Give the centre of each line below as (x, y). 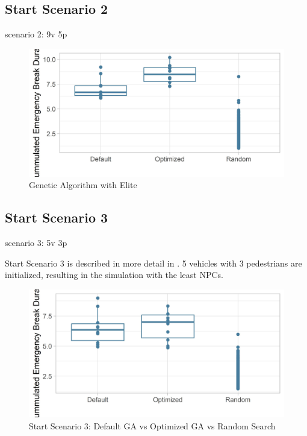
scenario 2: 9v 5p (36, 34)
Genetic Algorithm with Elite (83, 185)
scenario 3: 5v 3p (36, 243)
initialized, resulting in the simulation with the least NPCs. (114, 275)
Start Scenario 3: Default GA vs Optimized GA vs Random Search (152, 425)
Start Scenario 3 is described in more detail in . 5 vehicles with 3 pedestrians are (153, 263)
